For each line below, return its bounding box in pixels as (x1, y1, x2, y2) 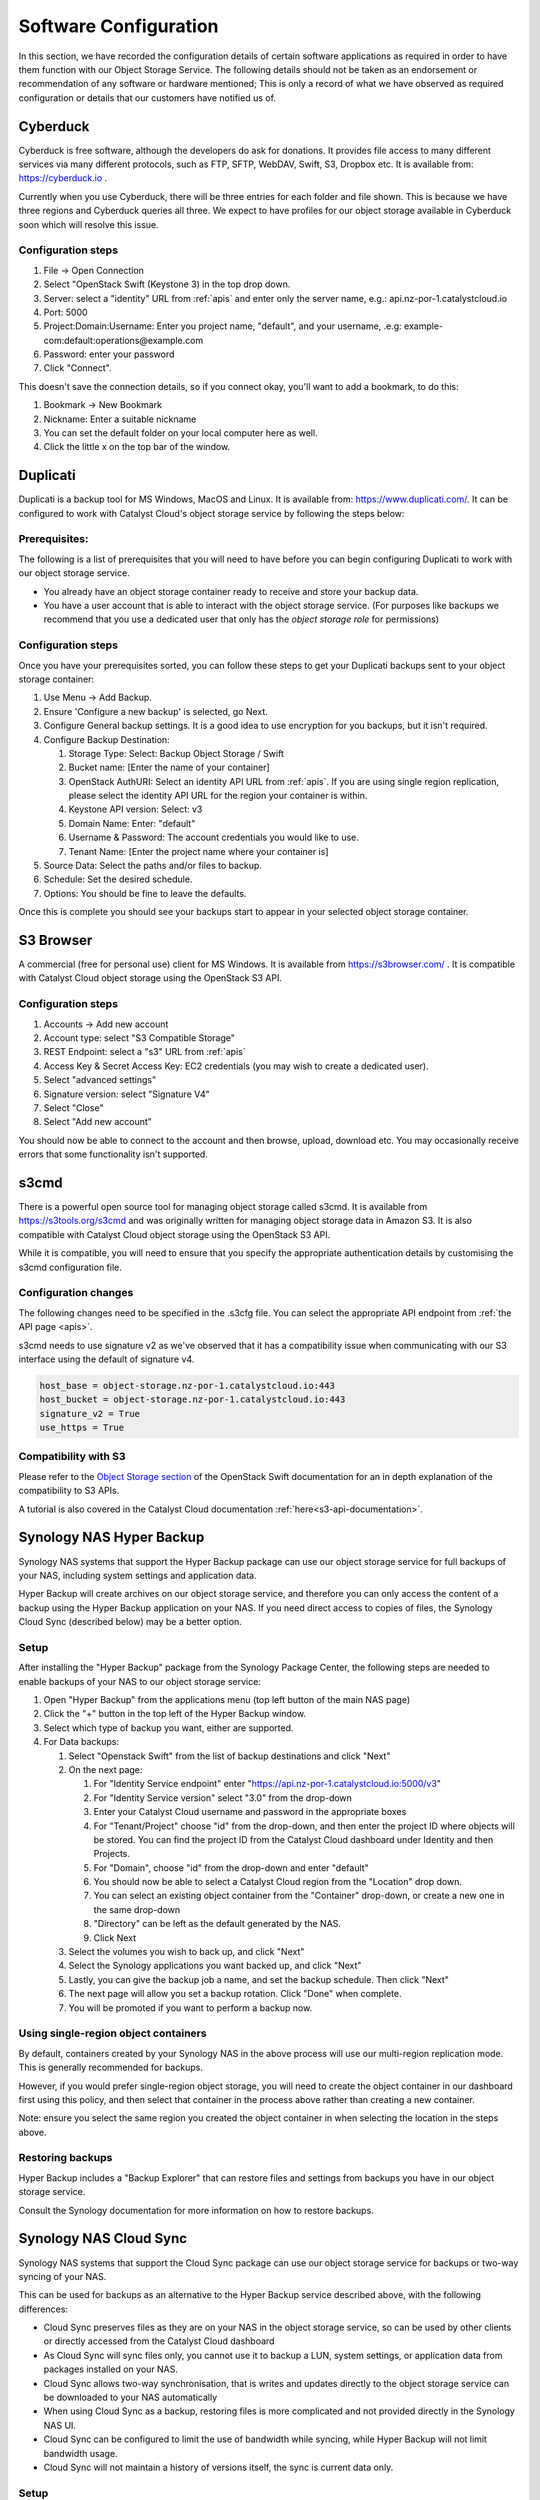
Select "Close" (43, 1101, 104, 1114)
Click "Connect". (43, 362, 112, 374)
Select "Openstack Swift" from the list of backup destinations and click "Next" (68, 1750, 391, 1762)
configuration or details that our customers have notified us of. (18, 91, 277, 104)
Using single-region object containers (18, 2026, 207, 2040)
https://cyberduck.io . (18, 172, 108, 184)
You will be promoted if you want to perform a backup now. (68, 2001, 313, 2014)
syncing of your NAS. (18, 2270, 107, 2282)
